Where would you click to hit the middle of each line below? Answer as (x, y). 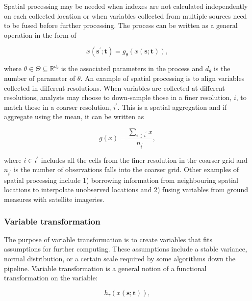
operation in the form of (40, 35)
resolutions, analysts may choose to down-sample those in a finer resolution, (118, 97)
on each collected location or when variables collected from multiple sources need (126, 15)
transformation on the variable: (51, 278)
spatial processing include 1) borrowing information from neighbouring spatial (121, 180)
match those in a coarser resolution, (58, 107)
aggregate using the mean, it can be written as (74, 116)
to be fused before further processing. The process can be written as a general (121, 25)
